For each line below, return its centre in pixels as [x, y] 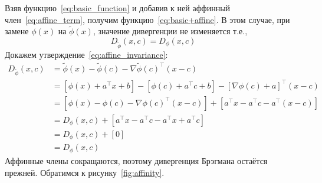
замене [17, 31]
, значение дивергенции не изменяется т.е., [170, 31]
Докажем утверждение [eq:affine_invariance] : [86, 54]
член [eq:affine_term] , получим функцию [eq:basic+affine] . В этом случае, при [147, 19]
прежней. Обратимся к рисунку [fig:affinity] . [85, 172]
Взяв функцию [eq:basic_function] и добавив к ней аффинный [118, 8]
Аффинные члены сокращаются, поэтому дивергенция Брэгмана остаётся [136, 160]
